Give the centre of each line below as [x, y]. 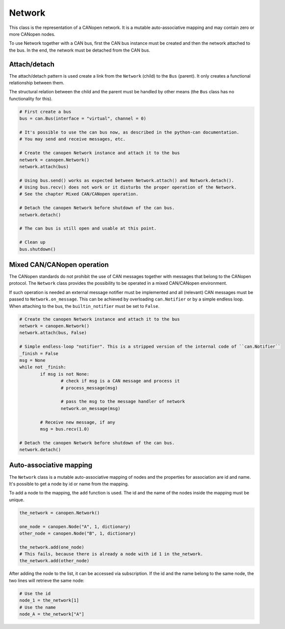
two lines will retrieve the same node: [47, 580]
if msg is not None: [65, 374]
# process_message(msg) [89, 388]
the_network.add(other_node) [54, 561]
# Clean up [32, 242]
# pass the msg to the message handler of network [123, 402]
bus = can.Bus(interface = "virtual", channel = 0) [83, 119]
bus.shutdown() [38, 249]
